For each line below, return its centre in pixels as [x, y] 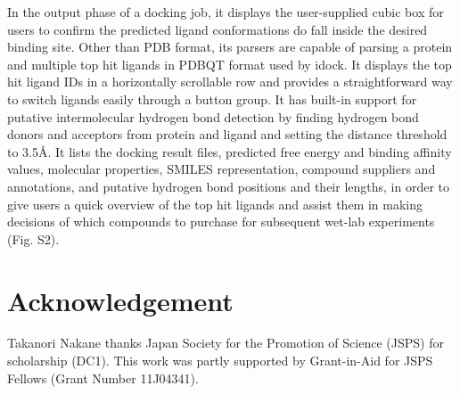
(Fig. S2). [33, 238]
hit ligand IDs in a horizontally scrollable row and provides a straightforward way [230, 82]
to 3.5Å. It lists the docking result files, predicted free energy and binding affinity [230, 151]
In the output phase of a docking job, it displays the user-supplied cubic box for [226, 12]
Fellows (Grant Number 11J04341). [103, 378]
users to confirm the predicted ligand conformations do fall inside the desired [218, 29]
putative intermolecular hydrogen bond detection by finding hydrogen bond [213, 116]
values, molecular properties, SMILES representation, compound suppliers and [222, 169]
